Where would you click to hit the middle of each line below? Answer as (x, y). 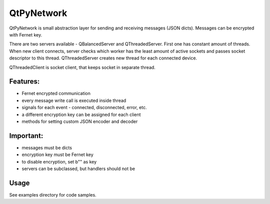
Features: (24, 82)
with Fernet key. (26, 34)
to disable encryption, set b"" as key (59, 161)
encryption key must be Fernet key (57, 154)
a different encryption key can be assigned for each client (81, 114)
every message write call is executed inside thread (74, 100)
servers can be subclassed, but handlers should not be (78, 169)
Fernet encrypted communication (56, 93)
